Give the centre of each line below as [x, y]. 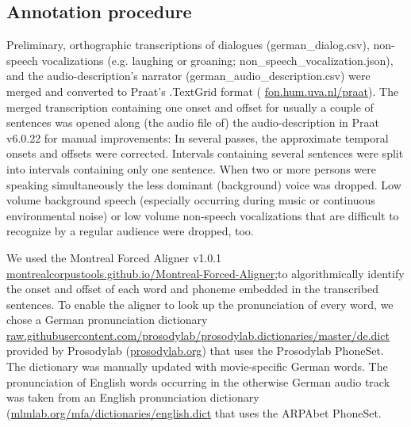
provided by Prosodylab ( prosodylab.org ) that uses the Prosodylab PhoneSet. [195, 351]
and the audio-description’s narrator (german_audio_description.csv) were [188, 76]
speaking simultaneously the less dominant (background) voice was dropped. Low [204, 184]
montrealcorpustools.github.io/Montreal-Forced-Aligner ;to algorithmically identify [205, 273]
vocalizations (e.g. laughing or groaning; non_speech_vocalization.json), [217, 60]
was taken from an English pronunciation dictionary [133, 397]
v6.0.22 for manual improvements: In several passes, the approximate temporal [198, 137]
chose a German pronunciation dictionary [107, 320]
